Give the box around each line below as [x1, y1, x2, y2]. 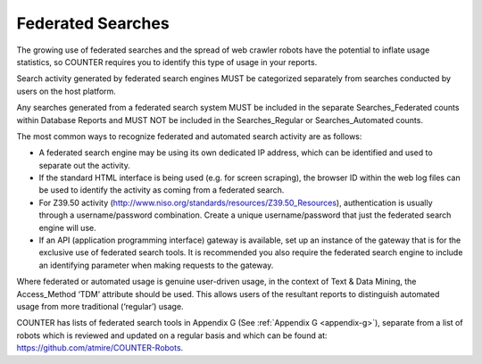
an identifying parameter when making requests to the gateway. [38, 260, 274, 270]
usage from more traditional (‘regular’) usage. [16, 301, 184, 311]
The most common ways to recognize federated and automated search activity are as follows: [16, 130, 362, 142]
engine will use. [38, 222, 97, 233]
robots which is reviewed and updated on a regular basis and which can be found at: [16, 330, 328, 341]
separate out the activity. [38, 160, 131, 170]
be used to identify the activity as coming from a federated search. [38, 185, 285, 195]
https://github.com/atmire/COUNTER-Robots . [16, 343, 184, 353]
